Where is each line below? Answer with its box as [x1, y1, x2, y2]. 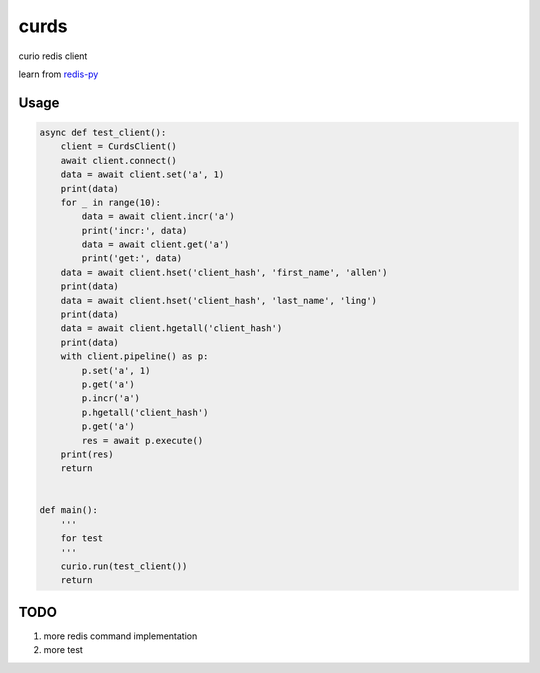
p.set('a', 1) [81, 365, 151, 376]
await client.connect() [60, 155, 177, 166]
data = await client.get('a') [81, 239, 230, 250]
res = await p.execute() [81, 435, 204, 446]
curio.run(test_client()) [60, 561, 188, 572]
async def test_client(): [39, 126, 167, 138]
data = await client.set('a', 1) [60, 169, 225, 180]
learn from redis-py [18, 68, 99, 80]
